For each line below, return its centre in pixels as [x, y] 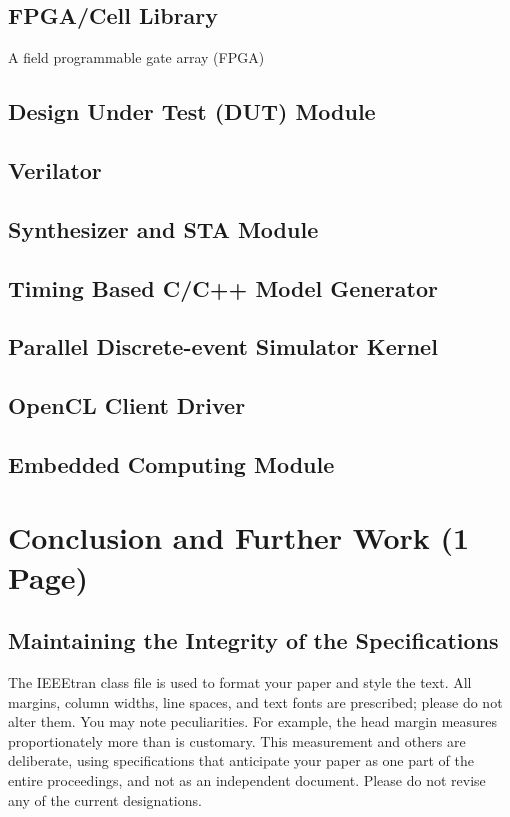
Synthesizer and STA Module [163, 228]
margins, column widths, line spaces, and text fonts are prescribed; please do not [255, 701]
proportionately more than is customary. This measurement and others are [237, 740]
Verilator [55, 169]
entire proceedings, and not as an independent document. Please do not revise [247, 780]
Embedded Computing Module [171, 463]
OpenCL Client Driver [127, 405]
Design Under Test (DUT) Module [192, 111]
